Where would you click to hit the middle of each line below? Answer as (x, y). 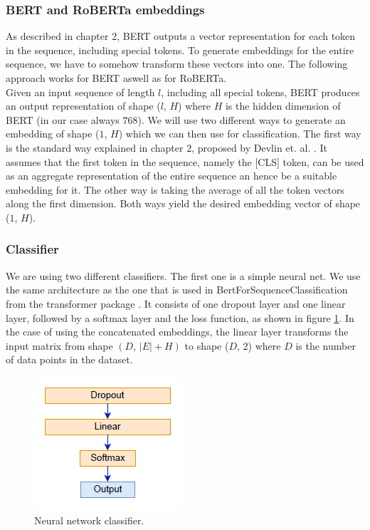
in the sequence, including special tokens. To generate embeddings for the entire (180, 50)
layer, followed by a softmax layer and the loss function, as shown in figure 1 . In (180, 317)
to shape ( (207, 345)
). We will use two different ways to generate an (242, 119)
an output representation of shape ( (83, 106)
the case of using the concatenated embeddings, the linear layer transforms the (177, 332)
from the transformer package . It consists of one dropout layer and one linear (176, 303)
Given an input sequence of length (80, 92)
